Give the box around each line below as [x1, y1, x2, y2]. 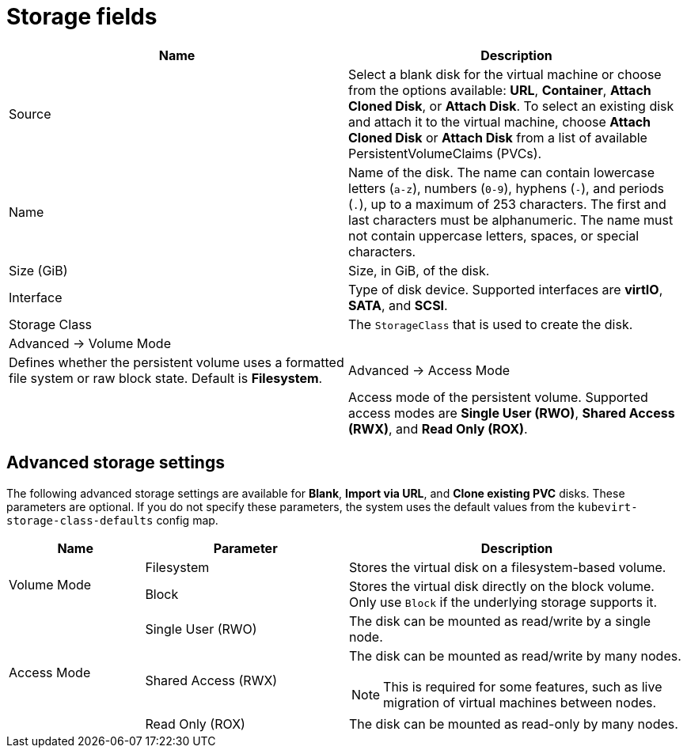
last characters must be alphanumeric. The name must [348, 211, 674, 228]
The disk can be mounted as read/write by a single [348, 612, 651, 629]
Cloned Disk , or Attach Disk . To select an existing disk [348, 97, 674, 114]
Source [9, 105, 51, 122]
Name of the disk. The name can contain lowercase [348, 164, 655, 180]
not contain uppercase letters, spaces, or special [348, 227, 640, 244]
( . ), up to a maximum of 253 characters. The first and [348, 195, 666, 212]
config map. [156, 513, 218, 527]
